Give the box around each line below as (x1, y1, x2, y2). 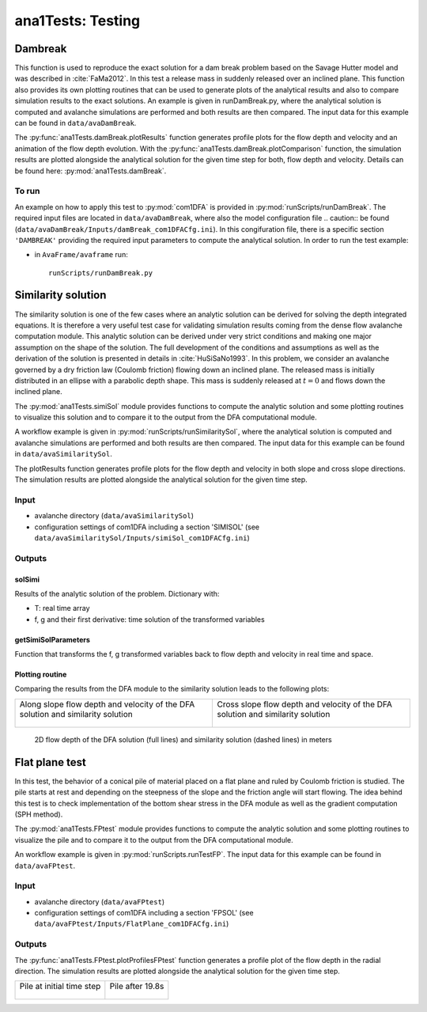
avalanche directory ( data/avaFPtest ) (34, 896, 165, 906)
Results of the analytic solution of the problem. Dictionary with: (14, 589, 220, 598)
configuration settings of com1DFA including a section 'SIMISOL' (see (34, 522, 260, 532)
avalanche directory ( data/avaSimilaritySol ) (34, 511, 194, 521)
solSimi (14, 574, 40, 584)
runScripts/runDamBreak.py (48, 268, 153, 277)
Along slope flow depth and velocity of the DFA (19, 699, 195, 710)
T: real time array (34, 604, 90, 613)
